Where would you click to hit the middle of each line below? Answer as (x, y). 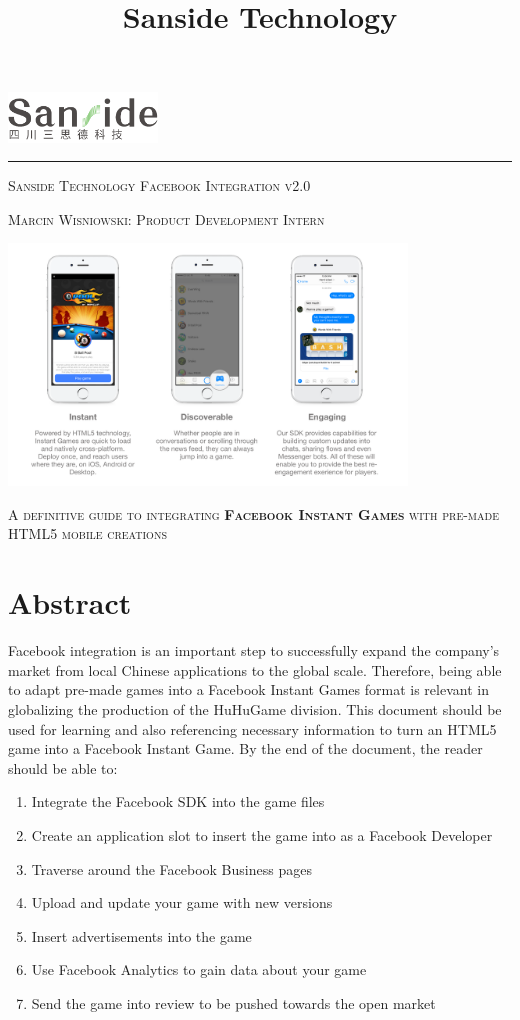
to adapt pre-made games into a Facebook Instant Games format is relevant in (248, 689)
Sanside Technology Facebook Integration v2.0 (159, 185)
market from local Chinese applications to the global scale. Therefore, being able (255, 669)
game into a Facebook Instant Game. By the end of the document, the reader (245, 748)
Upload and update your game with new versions (182, 902)
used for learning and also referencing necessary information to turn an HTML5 (252, 728)
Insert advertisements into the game (141, 935)
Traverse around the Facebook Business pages (171, 868)
